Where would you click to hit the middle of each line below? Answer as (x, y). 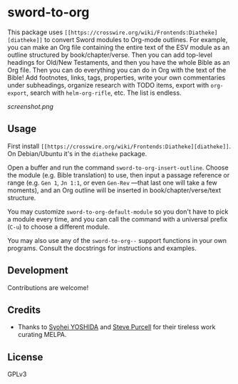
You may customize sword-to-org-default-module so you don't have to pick (118, 212)
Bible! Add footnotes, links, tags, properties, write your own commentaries (117, 77)
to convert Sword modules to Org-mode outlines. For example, (136, 39)
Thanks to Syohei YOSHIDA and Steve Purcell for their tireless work (117, 327)
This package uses (35, 32)
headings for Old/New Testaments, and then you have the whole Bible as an (119, 62)
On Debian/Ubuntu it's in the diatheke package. (77, 153)
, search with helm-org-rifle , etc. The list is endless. (104, 93)
